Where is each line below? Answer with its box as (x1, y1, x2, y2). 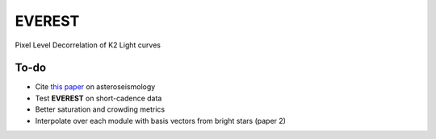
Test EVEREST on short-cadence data (35, 93, 162, 103)
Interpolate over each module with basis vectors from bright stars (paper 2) (35, 116, 287, 125)
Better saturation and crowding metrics (35, 104, 166, 114)
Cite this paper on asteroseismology (35, 82, 156, 92)
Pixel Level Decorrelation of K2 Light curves (15, 40, 161, 50)
